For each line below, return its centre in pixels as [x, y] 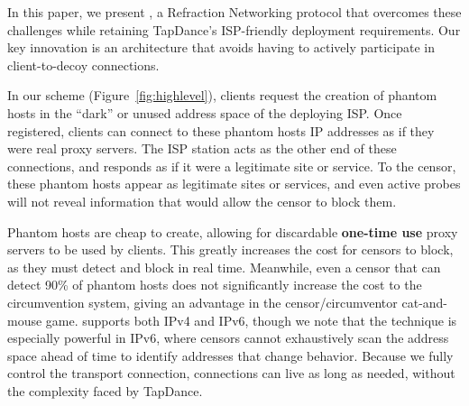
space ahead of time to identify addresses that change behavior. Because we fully [230, 355]
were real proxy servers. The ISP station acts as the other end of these [202, 148]
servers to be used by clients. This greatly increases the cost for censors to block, [230, 249]
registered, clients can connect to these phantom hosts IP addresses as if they [221, 130]
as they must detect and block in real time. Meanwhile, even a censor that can [224, 267]
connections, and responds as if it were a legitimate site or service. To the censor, [232, 166]
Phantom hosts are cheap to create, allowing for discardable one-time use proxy [233, 231]
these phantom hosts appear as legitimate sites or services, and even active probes [234, 184]
